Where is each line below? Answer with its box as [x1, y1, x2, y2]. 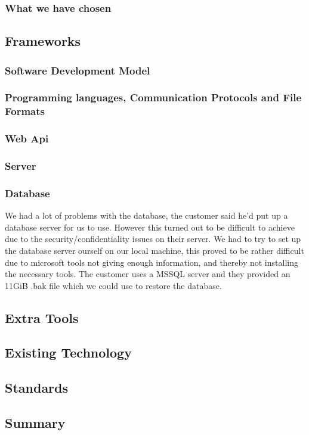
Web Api [5, 131, 49, 146]
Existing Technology [5, 343, 132, 362]
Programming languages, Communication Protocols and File [5, 90, 302, 105]
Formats [5, 104, 45, 119]
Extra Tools [5, 308, 79, 327]
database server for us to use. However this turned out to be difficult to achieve [5, 220, 295, 233]
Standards [5, 378, 69, 397]
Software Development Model [5, 63, 150, 77]
